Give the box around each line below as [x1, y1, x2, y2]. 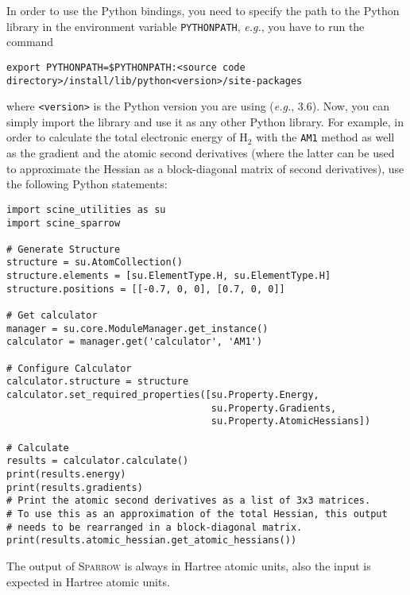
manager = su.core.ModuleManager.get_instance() [6, 323, 269, 334]
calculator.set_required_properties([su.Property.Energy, [6, 389, 319, 401]
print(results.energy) [6, 468, 126, 480]
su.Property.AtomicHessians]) [211, 415, 371, 427]
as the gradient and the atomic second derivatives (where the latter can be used [6, 145, 395, 161]
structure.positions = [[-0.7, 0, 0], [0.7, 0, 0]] [6, 283, 285, 295]
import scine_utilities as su [6, 203, 166, 215]
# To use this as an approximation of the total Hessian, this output [6, 508, 388, 520]
